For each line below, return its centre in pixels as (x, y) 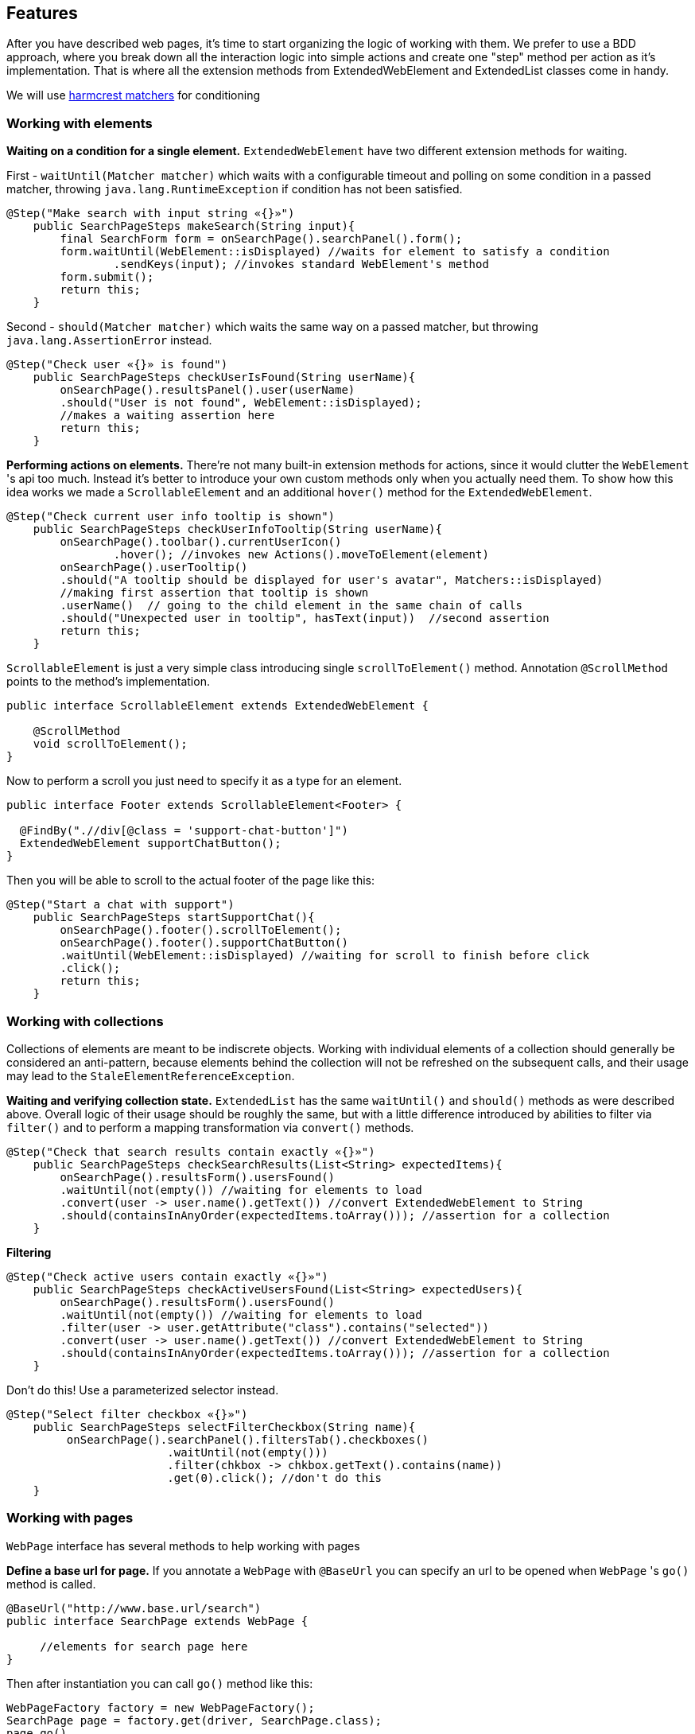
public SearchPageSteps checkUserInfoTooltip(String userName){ (237, 529)
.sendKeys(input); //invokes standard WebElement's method (301, 264)
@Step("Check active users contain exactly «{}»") (167, 1276)
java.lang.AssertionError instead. (109, 340)
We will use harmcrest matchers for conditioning (134, 95)
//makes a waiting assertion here (167, 416)
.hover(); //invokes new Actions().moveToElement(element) (301, 555)
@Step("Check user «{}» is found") (117, 365)
